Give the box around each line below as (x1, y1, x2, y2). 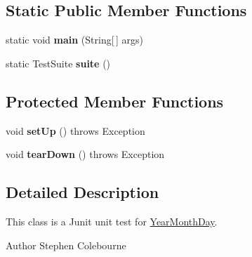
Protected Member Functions (6, 90, 224, 112)
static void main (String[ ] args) (6, 32, 143, 47)
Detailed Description (6, 181, 159, 203)
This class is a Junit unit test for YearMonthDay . (6, 213, 218, 228)
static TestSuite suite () (6, 55, 111, 70)
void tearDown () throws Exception (6, 147, 165, 162)
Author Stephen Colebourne (6, 237, 126, 252)
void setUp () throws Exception (6, 123, 145, 138)
